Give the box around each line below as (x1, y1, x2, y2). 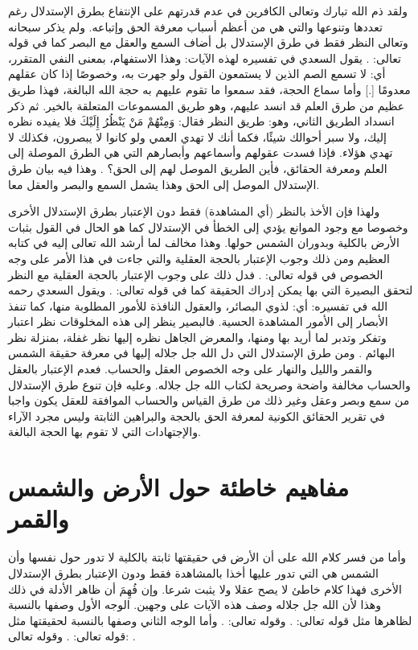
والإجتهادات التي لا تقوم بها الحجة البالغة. (8, 423, 201, 440)
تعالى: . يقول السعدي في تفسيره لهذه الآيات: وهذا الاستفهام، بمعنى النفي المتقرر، (8, 49, 401, 66)
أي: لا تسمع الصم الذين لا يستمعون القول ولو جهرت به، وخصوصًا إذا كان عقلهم (8, 65, 386, 82)
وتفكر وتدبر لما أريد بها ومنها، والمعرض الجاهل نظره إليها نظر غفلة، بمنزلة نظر (8, 328, 387, 345)
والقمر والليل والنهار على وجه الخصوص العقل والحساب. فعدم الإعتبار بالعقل (8, 360, 372, 377)
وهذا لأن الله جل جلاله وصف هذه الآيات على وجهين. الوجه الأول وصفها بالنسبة (8, 596, 381, 613)
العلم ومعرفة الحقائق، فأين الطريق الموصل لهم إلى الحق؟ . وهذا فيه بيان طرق (8, 159, 387, 176)
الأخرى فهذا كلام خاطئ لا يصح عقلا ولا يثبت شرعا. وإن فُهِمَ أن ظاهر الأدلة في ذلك (8, 580, 402, 597)
